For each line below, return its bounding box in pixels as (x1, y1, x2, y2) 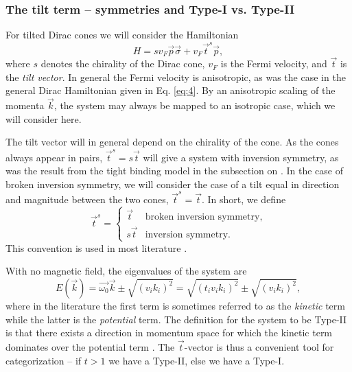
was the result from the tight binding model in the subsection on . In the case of (5, 163, 344, 178)
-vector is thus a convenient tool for (184, 339, 334, 353)
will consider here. (5, 111, 82, 126)
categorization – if (5, 353, 82, 367)
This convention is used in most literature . (5, 240, 187, 255)
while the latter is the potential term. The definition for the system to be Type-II (5, 312, 347, 326)
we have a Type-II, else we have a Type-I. (108, 353, 285, 367)
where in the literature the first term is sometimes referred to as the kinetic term (5, 298, 345, 312)
